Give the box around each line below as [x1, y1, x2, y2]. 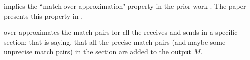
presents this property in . [4, 10, 83, 21]
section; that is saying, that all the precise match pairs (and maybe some [4, 36, 226, 47]
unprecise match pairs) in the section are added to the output [4, 46, 191, 57]
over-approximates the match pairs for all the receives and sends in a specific [4, 27, 238, 37]
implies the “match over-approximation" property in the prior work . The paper [4, 1, 246, 11]
